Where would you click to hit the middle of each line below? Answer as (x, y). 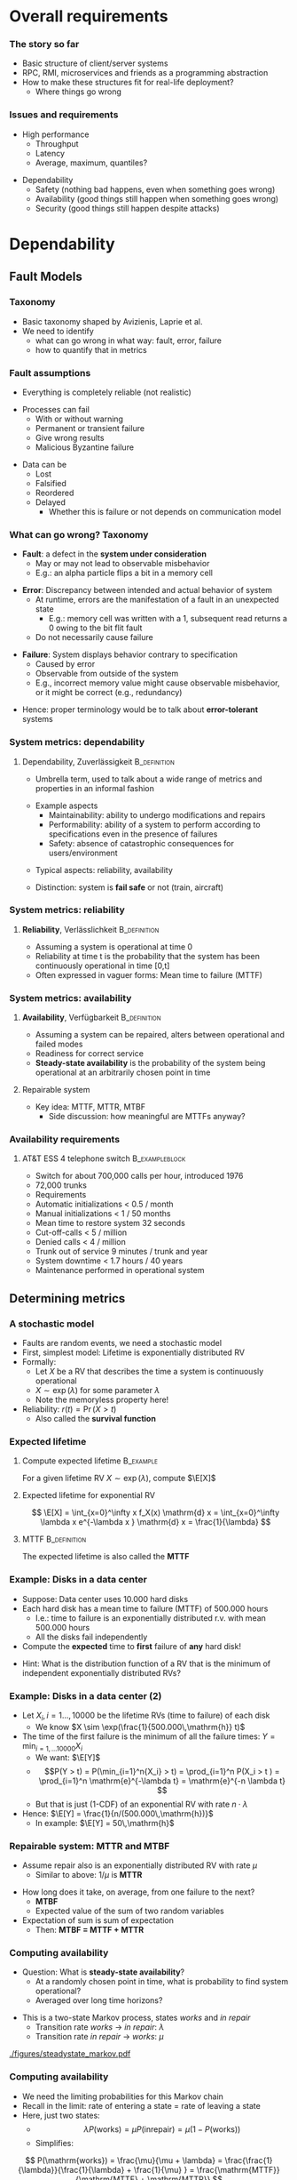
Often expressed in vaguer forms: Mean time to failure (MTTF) (149, 974)
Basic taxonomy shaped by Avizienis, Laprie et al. (112, 321)
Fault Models (46, 277)
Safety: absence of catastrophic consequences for (141, 843)
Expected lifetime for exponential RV (88, 1495)
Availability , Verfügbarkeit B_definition (91, 1018)
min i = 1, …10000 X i (52, 1747)
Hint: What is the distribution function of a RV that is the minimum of (146, 1663)
